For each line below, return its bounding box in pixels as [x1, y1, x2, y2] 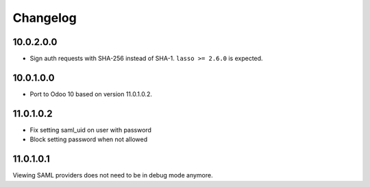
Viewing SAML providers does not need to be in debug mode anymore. [12, 171, 213, 179]
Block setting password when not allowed [29, 135, 147, 143]
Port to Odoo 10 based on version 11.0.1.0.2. [29, 89, 152, 98]
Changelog [12, 10, 77, 25]
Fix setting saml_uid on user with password [29, 126, 152, 134]
